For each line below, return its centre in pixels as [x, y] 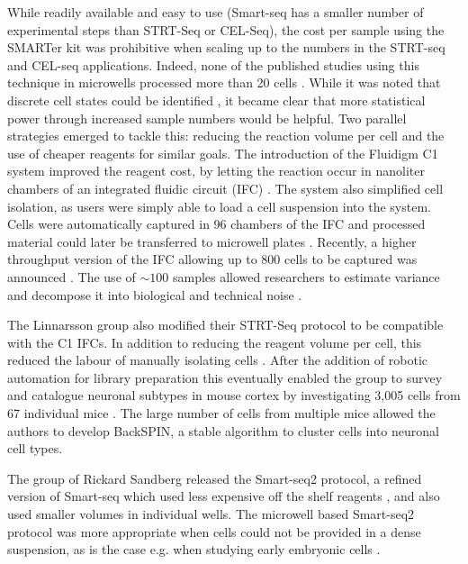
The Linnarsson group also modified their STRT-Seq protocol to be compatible [225, 325]
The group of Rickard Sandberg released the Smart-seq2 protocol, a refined [215, 478]
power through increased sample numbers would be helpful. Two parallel [207, 118]
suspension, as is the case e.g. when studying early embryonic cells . [194, 549]
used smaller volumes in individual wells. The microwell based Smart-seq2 [211, 514]
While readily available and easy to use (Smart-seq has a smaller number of [216, 12]
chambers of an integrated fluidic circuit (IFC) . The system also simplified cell [225, 188]
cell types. [35, 448]
